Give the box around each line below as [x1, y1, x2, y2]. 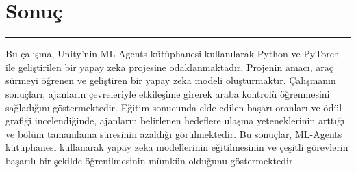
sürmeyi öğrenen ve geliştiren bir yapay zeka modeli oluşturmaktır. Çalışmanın [5, 73, 336, 87]
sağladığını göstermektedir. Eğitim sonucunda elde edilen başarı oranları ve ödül [5, 100, 342, 114]
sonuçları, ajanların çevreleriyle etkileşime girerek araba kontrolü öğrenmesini [5, 86, 330, 100]
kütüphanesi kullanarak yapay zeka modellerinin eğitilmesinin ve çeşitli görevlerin [5, 140, 348, 154]
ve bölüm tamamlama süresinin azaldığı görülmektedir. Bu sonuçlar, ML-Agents [5, 126, 342, 141]
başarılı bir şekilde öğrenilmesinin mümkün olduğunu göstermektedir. [5, 153, 296, 167]
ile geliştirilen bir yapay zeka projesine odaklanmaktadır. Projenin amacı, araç [5, 59, 333, 74]
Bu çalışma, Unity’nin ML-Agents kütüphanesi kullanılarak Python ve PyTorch [5, 46, 340, 61]
